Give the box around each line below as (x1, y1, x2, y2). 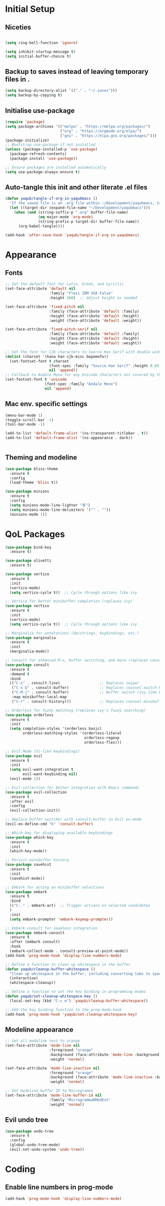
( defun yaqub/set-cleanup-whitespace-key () (5, 994, 98, 999)
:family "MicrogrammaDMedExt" (49, 1097, 111, 1102)
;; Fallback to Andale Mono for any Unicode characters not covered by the (5, 373, 164, 378)
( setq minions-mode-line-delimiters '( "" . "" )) (9, 507, 111, 512)
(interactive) (9, 976, 38, 981)
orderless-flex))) (84, 740, 122, 745)
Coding (5, 1164, 36, 1175)
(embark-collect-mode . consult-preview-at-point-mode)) (9, 949, 129, 953)
